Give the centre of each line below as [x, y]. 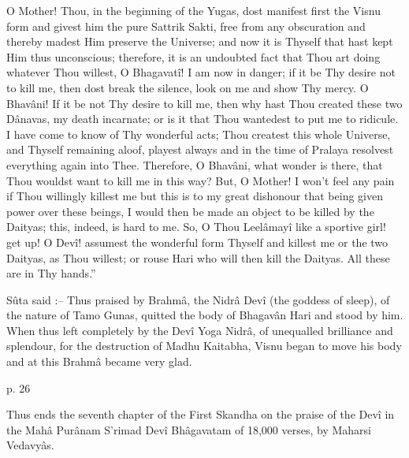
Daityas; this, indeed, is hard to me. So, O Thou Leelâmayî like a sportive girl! [196, 227]
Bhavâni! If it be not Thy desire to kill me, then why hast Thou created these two [204, 103]
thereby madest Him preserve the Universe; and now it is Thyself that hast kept [200, 41]
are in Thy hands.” [51, 273]
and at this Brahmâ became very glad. [99, 361]
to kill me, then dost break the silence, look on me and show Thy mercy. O [188, 87]
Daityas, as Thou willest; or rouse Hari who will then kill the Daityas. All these [198, 257]
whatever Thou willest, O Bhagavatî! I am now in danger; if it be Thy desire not [201, 72]
